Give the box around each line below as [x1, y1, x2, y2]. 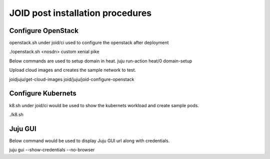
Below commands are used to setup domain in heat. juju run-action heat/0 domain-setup [9, 58, 192, 64]
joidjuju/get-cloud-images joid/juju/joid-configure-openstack [9, 76, 134, 82]
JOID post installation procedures [9, 7, 152, 18]
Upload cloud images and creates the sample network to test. [9, 67, 136, 73]
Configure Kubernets [9, 89, 77, 98]
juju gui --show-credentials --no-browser [9, 147, 95, 153]
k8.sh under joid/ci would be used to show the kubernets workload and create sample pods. [9, 102, 199, 108]
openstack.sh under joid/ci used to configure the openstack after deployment [9, 40, 169, 46]
